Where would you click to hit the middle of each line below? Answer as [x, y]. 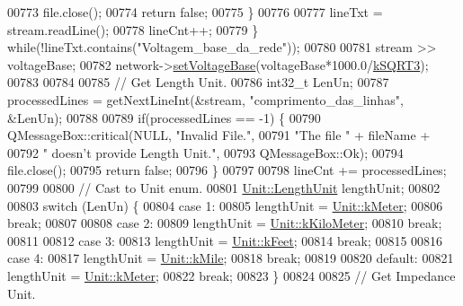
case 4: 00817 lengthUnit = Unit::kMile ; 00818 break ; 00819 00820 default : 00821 [231, 258]
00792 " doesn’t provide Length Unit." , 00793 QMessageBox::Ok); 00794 [205, 152]
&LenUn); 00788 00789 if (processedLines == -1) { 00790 [164, 117]
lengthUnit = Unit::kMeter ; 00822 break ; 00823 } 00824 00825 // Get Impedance [231, 275]
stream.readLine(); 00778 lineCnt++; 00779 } [133, 29]
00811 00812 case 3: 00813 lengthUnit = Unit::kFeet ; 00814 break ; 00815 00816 [225, 240]
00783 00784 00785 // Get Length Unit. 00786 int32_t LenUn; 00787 [198, 82]
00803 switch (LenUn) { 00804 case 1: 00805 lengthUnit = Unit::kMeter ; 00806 [225, 205]
